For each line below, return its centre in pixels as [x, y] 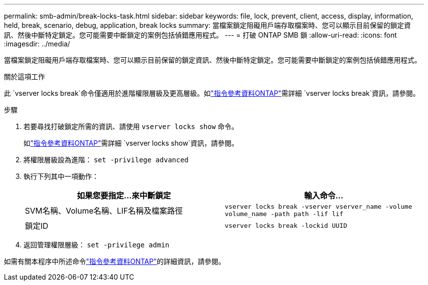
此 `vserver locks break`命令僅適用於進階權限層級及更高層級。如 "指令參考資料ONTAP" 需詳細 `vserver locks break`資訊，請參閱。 [212, 93]
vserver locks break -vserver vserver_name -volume [319, 207]
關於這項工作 [24, 77]
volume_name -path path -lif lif [284, 214]
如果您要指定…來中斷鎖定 [124, 196]
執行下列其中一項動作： [61, 176]
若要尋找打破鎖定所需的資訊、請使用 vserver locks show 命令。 [131, 126]
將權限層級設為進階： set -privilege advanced [106, 160]
